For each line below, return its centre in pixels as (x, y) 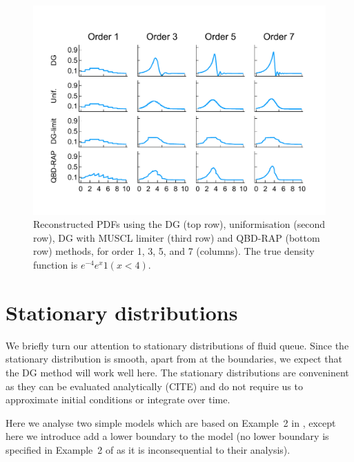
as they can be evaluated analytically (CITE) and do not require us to (154, 386)
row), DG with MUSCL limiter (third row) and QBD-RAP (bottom (177, 237)
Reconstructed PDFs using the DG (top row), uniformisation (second (179, 224)
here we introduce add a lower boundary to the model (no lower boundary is (167, 436)
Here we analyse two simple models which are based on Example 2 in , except (171, 422)
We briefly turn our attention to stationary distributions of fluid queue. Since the (177, 345)
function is (56, 265)
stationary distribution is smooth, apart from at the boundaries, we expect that (174, 359)
